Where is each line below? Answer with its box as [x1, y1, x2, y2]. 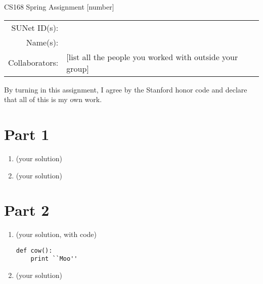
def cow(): [16, 247, 53, 254]
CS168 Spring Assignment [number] [4, 2, 114, 12]
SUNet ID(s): [11, 21, 59, 33]
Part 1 [4, 123, 50, 144]
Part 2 [4, 200, 50, 220]
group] [66, 62, 89, 74]
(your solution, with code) [16, 229, 97, 240]
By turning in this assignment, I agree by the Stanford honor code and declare [4, 84, 247, 94]
